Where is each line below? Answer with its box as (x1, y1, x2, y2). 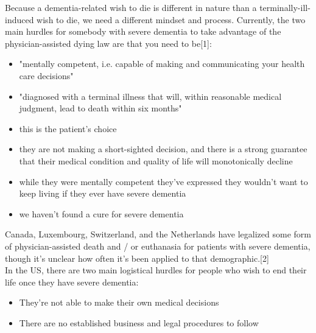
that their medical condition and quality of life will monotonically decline (19, 154, 293, 167)
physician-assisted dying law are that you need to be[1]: (5, 37, 212, 49)
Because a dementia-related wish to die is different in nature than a (5, 1, 257, 13)
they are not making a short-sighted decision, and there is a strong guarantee (19, 142, 307, 155)
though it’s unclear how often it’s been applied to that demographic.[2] (5, 251, 269, 264)
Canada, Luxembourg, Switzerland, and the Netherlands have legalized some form (5, 228, 311, 240)
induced (5, 13, 34, 26)
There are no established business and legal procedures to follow (19, 316, 259, 329)
